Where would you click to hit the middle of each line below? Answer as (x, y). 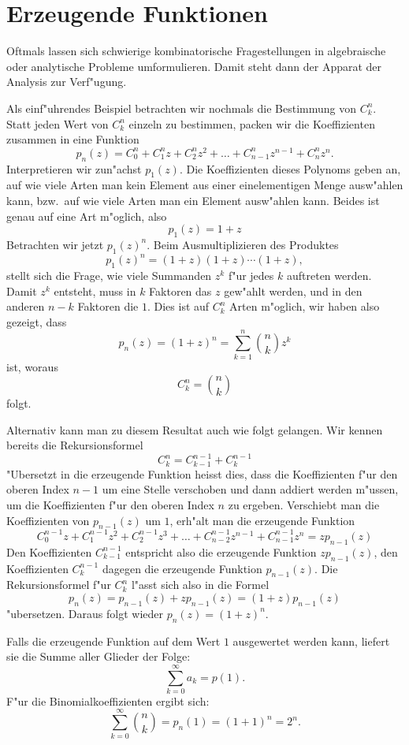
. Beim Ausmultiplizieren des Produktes (243, 244)
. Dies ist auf (178, 306)
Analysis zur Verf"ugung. (67, 82)
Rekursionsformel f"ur (59, 585)
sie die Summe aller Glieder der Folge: (99, 656)
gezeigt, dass (37, 321)
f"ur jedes (251, 276)
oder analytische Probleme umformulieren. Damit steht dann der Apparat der (194, 66)
